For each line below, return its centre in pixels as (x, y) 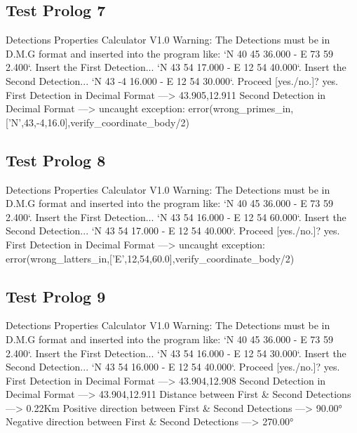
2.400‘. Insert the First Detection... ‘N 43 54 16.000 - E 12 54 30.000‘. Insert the (176, 353)
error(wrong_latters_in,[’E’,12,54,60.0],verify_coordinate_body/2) (150, 258)
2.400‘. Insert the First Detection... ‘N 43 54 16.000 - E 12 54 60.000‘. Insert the (176, 216)
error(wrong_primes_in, (241, 108)
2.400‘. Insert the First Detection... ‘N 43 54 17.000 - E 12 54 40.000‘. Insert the (176, 67)
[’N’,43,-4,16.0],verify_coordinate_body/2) (97, 122)
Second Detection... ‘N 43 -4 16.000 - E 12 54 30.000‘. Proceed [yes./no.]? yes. (172, 80)
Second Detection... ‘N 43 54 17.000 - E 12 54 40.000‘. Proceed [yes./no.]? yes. (173, 231)
